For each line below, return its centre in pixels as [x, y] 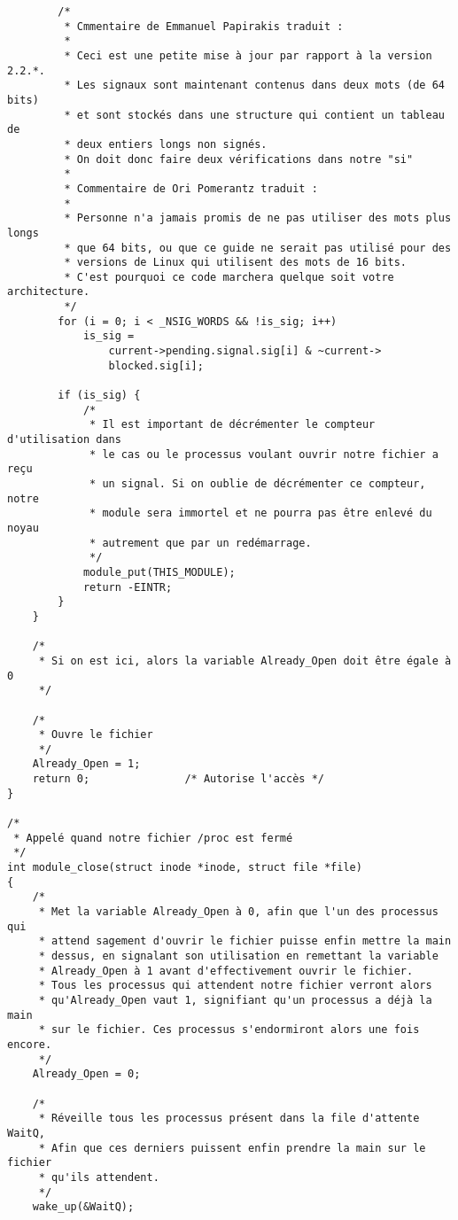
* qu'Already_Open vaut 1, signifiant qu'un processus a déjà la [235, 1000]
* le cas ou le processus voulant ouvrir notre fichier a [264, 454]
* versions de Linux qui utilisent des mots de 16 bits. [236, 263]
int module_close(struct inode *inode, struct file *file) [185, 868]
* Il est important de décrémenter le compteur [233, 425]
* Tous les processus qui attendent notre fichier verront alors [235, 986]
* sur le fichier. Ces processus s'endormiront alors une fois [229, 1030]
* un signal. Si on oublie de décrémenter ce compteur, [258, 484]
